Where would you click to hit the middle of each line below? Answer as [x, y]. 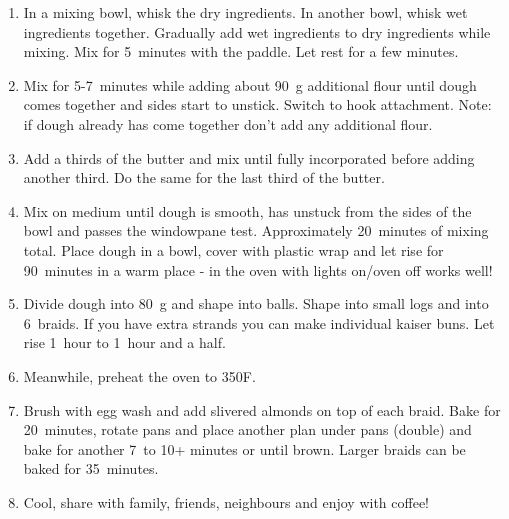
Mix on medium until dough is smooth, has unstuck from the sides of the [247, 210]
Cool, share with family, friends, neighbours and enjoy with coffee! [226, 501]
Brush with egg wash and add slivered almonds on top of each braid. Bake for [262, 409]
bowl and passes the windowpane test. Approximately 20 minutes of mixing [256, 230]
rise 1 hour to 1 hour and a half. [124, 342]
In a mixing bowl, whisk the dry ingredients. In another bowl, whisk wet [245, 12]
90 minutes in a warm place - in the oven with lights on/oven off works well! [258, 269]
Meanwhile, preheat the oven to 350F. [139, 375]
